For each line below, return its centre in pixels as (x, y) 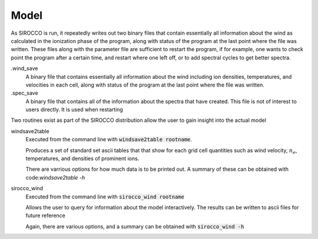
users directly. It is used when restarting (74, 109)
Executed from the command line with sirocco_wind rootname (105, 197)
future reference (46, 215)
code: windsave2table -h (55, 177)
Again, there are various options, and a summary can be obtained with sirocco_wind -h (135, 226)
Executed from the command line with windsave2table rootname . (109, 140)
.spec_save (24, 93)
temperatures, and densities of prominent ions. (82, 158)
